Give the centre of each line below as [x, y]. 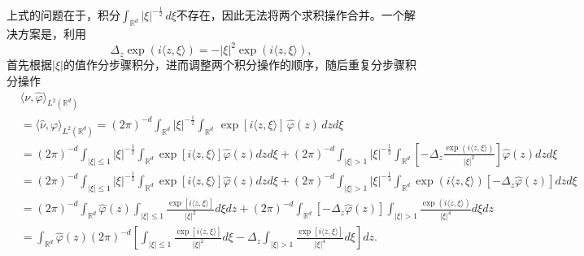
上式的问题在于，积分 [63, 15]
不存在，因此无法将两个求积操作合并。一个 [290, 15]
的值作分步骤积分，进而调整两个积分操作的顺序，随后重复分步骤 [234, 65]
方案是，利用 [52, 34]
